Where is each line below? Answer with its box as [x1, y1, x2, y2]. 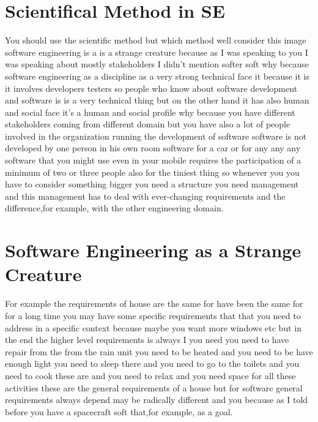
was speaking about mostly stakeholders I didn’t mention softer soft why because [5, 58, 309, 70]
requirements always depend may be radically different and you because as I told [5, 393, 308, 406]
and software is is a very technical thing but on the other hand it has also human [5, 94, 309, 107]
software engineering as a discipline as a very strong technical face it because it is [5, 69, 310, 82]
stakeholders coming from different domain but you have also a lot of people [5, 118, 290, 130]
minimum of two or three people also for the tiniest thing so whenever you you [5, 165, 300, 178]
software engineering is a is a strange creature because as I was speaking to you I [5, 45, 308, 58]
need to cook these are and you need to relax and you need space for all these [5, 369, 296, 382]
